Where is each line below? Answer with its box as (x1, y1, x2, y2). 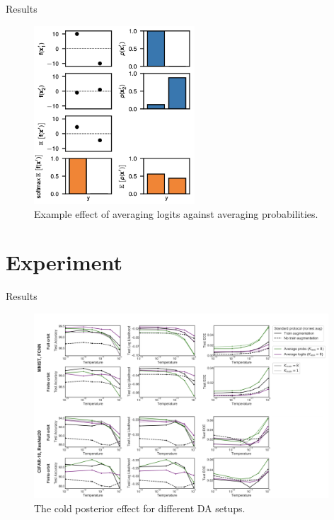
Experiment (6, 248, 123, 277)
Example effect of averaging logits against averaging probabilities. (34, 206, 318, 221)
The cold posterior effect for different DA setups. (34, 500, 246, 515)
